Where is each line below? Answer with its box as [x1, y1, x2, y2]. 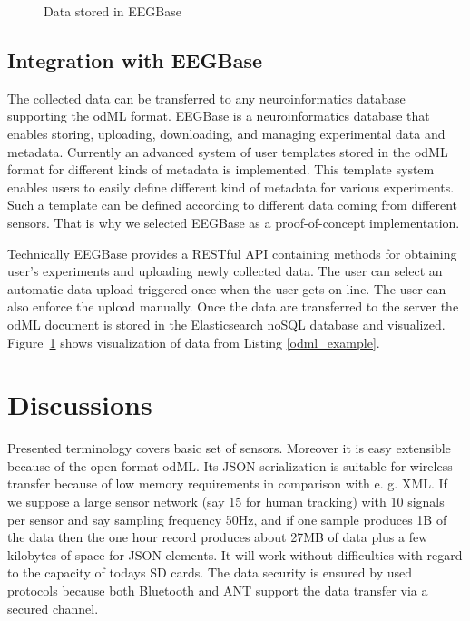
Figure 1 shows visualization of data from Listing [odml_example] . [7, 332, 380, 351]
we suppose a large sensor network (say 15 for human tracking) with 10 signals [7, 492, 445, 511]
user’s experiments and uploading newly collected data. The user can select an [7, 261, 443, 281]
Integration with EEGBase [7, 45, 262, 74]
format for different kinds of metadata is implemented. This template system [7, 160, 435, 179]
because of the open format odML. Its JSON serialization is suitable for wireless [7, 456, 453, 475]
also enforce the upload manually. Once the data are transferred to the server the [7, 297, 459, 316]
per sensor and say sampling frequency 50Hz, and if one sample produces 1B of [7, 509, 447, 528]
